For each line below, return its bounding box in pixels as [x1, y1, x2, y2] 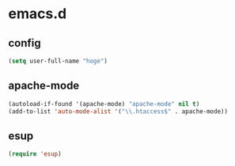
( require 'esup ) [8, 150, 62, 158]
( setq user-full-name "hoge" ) [8, 57, 108, 65]
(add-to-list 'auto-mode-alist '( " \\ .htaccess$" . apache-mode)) [8, 108, 228, 115]
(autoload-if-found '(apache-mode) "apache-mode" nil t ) [8, 100, 200, 108]
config [8, 36, 41, 50]
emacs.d [8, 5, 67, 23]
